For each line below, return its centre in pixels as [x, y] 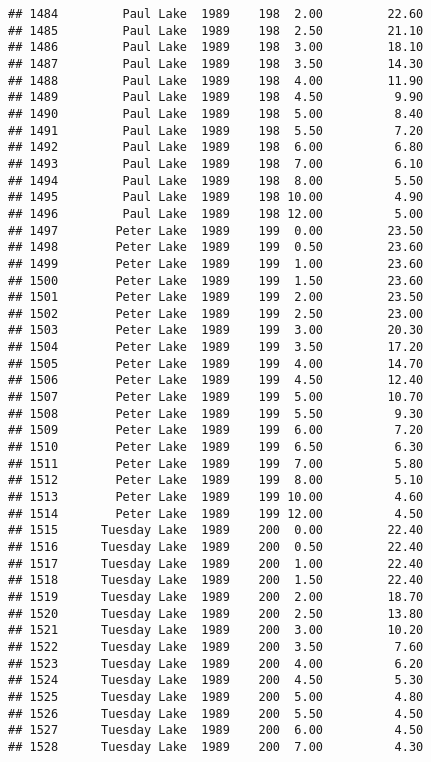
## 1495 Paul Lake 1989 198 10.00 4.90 [216, 197]
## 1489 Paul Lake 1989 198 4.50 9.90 [216, 97]
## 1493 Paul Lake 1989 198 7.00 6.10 [216, 163]
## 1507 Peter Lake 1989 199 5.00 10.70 [216, 397]
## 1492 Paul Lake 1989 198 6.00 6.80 [216, 147]
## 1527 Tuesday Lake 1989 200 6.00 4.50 [216, 730]
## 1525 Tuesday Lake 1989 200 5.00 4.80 [216, 696]
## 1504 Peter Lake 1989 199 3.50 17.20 [216, 347]
